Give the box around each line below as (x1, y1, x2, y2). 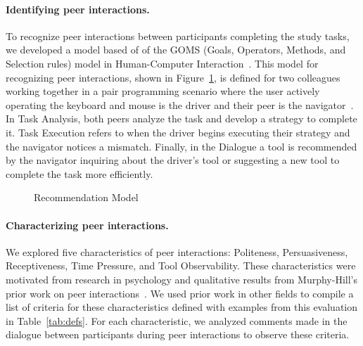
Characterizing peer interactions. (6, 217, 169, 232)
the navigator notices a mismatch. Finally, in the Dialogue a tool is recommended (6, 139, 357, 153)
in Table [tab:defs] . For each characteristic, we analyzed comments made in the (6, 313, 348, 328)
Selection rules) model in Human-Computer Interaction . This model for (6, 56, 319, 70)
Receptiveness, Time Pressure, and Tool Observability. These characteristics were (6, 258, 356, 273)
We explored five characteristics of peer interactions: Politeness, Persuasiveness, (6, 244, 348, 259)
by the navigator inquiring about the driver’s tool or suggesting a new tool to (6, 153, 340, 167)
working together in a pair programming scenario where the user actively (6, 84, 320, 98)
